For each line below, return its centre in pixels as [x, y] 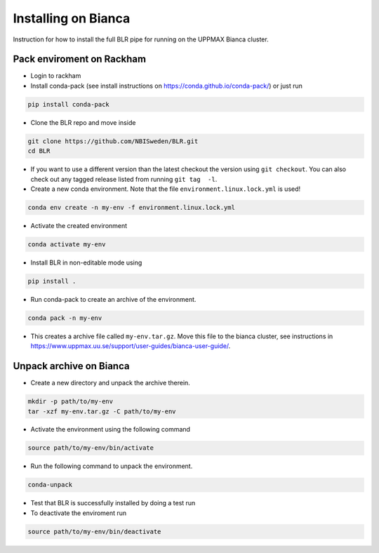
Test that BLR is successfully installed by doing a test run [113, 503]
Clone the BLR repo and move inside [83, 122]
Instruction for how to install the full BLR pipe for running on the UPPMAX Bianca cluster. [141, 39]
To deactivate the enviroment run [79, 513]
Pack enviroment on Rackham [80, 59]
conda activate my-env [67, 244]
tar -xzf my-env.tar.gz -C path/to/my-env [102, 411]
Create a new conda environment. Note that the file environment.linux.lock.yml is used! [166, 189]
